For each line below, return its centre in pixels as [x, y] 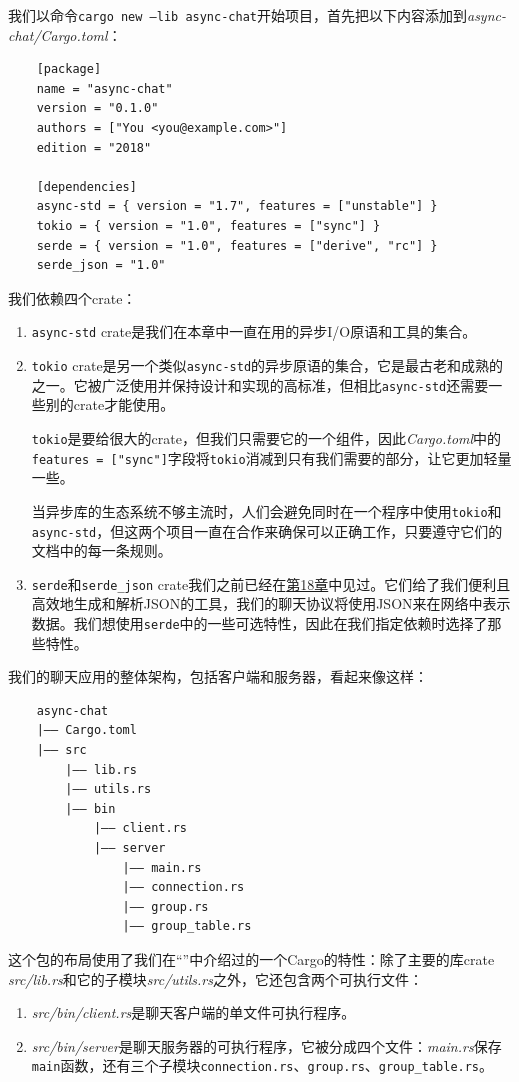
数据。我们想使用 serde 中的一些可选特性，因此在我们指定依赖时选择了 [259, 623]
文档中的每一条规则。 [101, 550]
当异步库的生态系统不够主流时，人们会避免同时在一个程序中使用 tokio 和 [266, 510]
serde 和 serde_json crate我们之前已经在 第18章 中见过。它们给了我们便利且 [271, 583]
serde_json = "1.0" [101, 265]
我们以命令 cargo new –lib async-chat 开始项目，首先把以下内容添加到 [237, 15]
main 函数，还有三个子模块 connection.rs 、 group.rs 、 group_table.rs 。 [262, 1065]
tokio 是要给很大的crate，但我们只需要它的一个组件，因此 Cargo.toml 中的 [266, 437]
